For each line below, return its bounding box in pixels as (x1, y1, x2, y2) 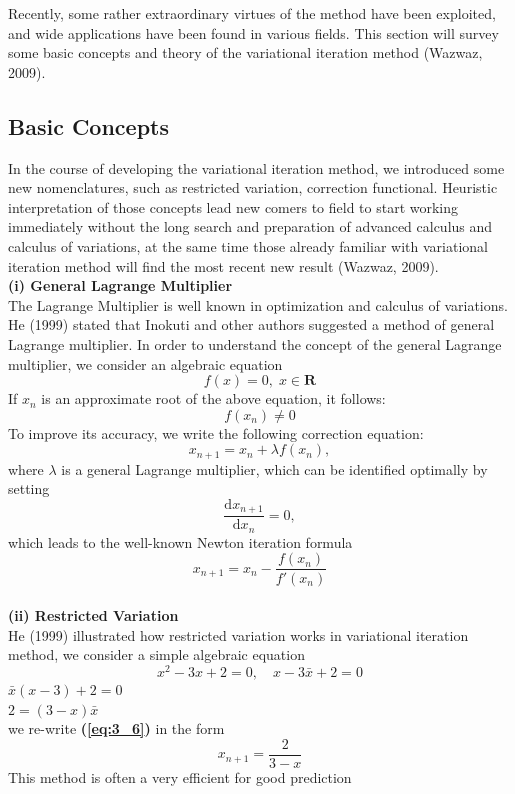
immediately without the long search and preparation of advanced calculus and (8, 216, 493, 237)
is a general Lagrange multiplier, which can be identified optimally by (61, 458, 488, 479)
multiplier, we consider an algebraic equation (8, 353, 283, 374)
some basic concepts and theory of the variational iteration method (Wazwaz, (8, 42, 483, 63)
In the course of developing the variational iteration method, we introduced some (8, 157, 505, 178)
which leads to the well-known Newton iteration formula (8, 531, 353, 552)
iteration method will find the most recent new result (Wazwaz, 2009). (8, 255, 439, 276)
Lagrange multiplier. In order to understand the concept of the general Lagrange (8, 333, 502, 354)
